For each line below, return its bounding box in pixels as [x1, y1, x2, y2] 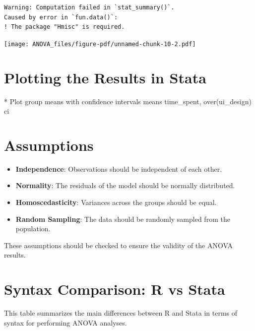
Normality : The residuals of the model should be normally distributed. [15, 180, 235, 191]
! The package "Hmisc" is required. [4, 23, 125, 31]
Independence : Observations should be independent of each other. [15, 163, 222, 174]
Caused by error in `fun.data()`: [4, 13, 118, 21]
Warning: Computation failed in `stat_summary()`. [4, 4, 175, 11]
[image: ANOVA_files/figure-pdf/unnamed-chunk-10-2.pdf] [4, 40, 196, 48]
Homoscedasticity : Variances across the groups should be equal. [15, 197, 217, 207]
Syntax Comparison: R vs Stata [4, 279, 225, 299]
